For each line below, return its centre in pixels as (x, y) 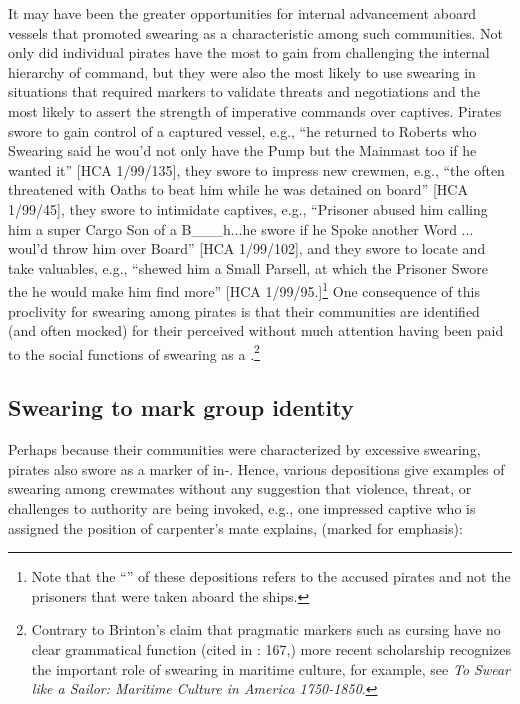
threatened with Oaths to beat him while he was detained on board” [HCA (238, 189)
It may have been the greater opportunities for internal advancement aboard (242, 13)
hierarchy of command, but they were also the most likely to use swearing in (242, 71)
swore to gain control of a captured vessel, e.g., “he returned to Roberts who (242, 130)
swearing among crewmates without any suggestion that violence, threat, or (240, 488)
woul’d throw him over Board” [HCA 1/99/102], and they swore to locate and (247, 248)
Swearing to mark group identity (181, 407)
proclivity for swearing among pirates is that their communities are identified (244, 310)
